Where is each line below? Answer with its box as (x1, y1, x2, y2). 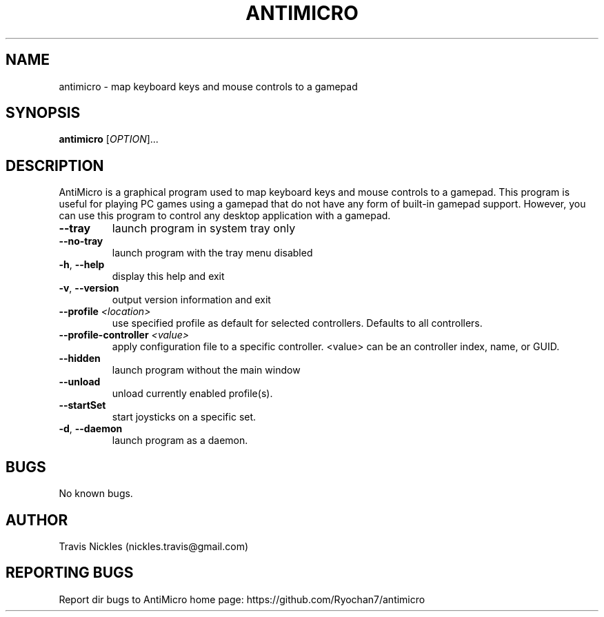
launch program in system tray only (112, 221, 296, 236)
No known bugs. (59, 487, 133, 500)
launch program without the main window (112, 364, 301, 376)
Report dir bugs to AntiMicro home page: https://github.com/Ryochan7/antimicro (59, 593, 425, 605)
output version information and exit (112, 294, 271, 306)
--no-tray (59, 235, 103, 247)
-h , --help (59, 259, 105, 271)
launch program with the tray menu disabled (112, 247, 313, 259)
